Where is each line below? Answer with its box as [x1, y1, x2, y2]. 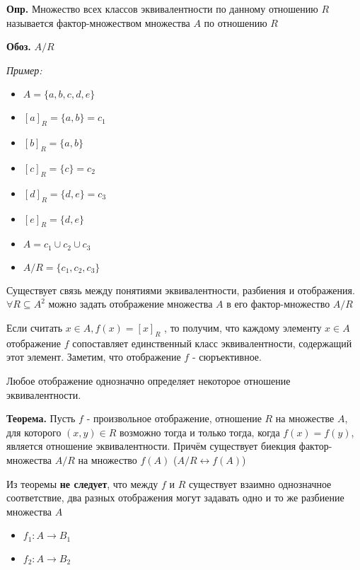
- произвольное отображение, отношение [86, 411, 262, 426]
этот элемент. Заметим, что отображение [6, 349, 181, 364]
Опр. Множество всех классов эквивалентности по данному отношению [6, 1, 318, 16]
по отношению [204, 15, 267, 30]
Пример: [6, 62, 42, 77]
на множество [78, 452, 137, 467]
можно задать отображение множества [48, 296, 213, 311]
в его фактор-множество [226, 296, 330, 311]
